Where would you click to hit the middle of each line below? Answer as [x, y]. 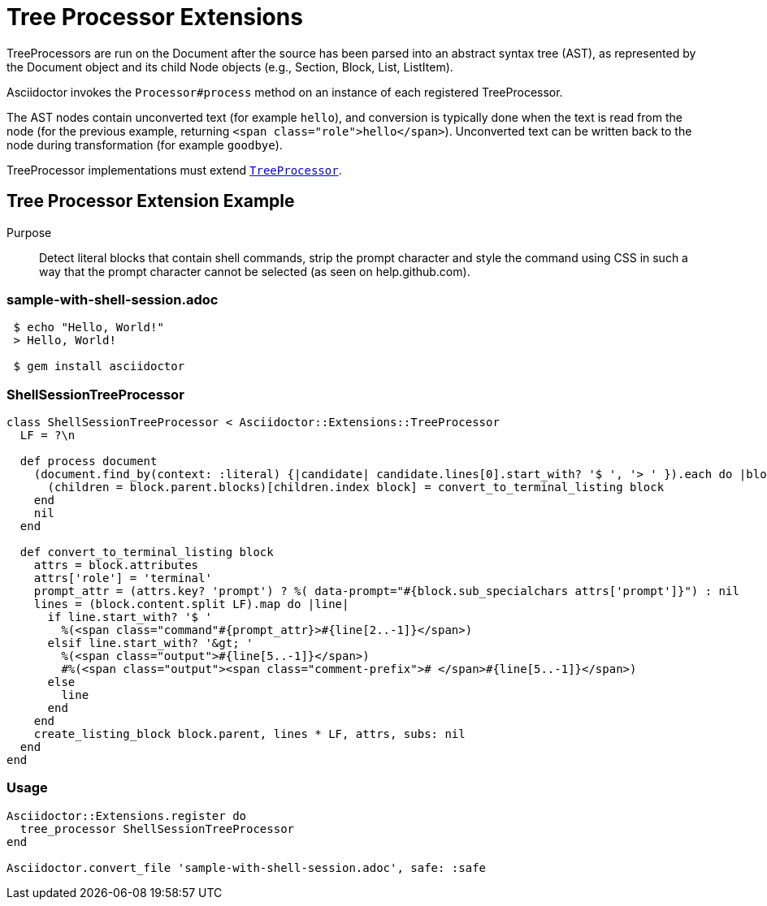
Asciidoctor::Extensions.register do [127, 815]
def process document [89, 462]
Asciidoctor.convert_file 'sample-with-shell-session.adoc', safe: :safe [247, 867]
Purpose [29, 232]
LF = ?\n [48, 436]
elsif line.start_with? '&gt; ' [150, 643]
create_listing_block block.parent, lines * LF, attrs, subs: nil [249, 734]
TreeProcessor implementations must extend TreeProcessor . [174, 170]
